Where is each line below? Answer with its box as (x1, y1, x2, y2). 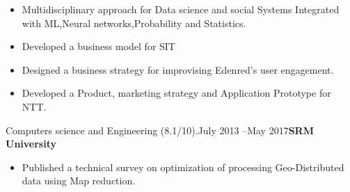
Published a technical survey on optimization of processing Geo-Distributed (22, 159, 344, 174)
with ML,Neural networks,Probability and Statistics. (22, 15, 246, 30)
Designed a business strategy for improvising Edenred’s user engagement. (22, 62, 334, 77)
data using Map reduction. (22, 173, 136, 188)
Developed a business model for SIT (22, 39, 175, 54)
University (6, 136, 56, 151)
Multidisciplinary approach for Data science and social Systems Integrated (22, 2, 340, 16)
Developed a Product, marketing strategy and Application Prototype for (22, 86, 331, 100)
